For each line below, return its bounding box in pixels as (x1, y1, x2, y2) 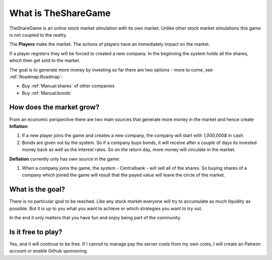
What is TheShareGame (9, 8, 111, 19)
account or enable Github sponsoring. (9, 248, 88, 254)
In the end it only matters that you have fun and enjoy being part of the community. (9, 215, 181, 220)
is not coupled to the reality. (9, 32, 67, 38)
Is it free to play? (9, 227, 62, 236)
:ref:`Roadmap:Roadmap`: (9, 73, 63, 80)
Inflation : (9, 123, 29, 129)
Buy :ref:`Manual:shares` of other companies (22, 83, 115, 89)
